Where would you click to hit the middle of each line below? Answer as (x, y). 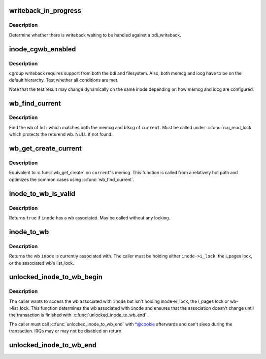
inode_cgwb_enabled (43, 49)
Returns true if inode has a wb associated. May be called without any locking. (90, 217)
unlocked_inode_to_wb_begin (56, 277)
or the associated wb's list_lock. (42, 263)
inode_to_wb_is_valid (42, 194)
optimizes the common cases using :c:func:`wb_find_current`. (72, 179)
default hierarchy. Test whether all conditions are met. (64, 80)
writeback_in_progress (45, 11)
